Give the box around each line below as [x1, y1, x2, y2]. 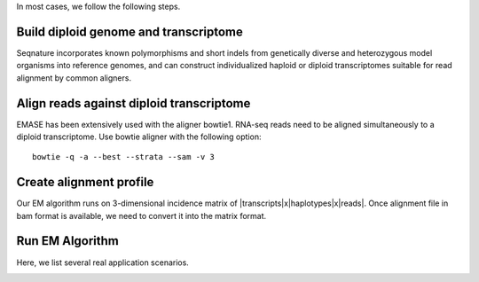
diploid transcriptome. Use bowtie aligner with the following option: [16, 131, 262, 142]
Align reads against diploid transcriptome [16, 96, 251, 111]
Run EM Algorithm [16, 233, 120, 248]
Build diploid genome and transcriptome [16, 24, 244, 39]
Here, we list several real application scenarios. [16, 257, 190, 268]
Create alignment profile [16, 175, 154, 190]
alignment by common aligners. [16, 72, 132, 83]
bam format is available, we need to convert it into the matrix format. [16, 210, 267, 221]
